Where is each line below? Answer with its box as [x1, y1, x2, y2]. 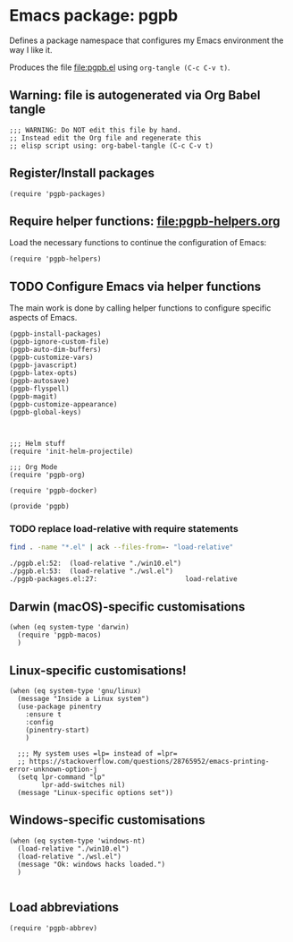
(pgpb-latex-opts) [9, 369, 78, 378]
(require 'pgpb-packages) [9, 189, 105, 198]
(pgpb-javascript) [9, 361, 78, 370]
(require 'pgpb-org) [9, 471, 87, 480]
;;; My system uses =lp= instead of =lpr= [17, 749, 178, 758]
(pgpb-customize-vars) [9, 353, 94, 363]
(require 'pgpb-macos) [17, 630, 102, 640]
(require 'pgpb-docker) [9, 486, 98, 495]
